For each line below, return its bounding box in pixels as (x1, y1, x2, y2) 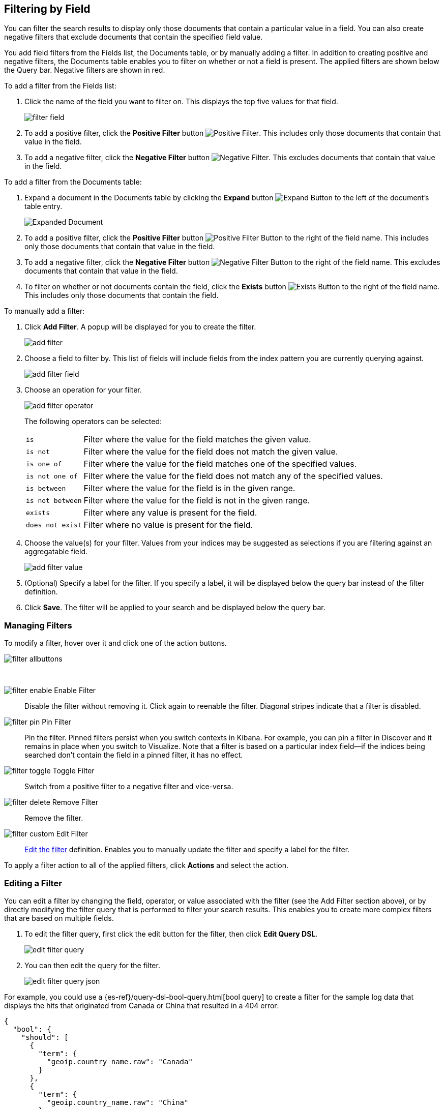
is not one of (26, 472, 78, 480)
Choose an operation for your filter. (24, 385, 142, 395)
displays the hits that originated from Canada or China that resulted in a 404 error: (4, 1001, 279, 1010)
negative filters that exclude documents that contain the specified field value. (4, 33, 263, 42)
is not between (26, 496, 82, 504)
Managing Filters (4, 620, 72, 631)
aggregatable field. (24, 547, 87, 556)
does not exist (26, 521, 82, 529)
